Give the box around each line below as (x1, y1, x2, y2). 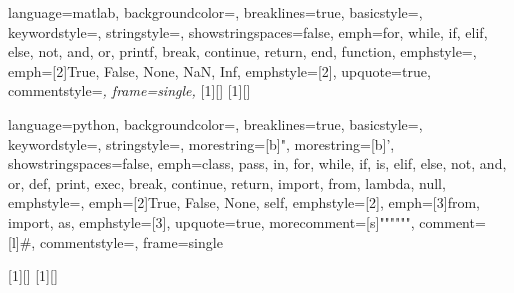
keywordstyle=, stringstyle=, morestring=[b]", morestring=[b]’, (8, 133, 395, 154)
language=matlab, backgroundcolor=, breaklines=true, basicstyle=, (8, 2, 423, 22)
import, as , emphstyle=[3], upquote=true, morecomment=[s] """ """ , (8, 211, 415, 232)
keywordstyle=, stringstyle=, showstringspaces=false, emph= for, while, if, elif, (8, 21, 488, 42)
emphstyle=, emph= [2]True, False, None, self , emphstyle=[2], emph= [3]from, (8, 192, 480, 213)
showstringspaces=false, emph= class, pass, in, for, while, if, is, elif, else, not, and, (8, 153, 507, 174)
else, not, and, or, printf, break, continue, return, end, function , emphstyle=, (8, 41, 477, 62)
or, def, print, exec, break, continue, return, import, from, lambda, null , (8, 172, 446, 193)
